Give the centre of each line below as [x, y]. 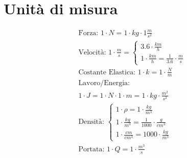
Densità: [91, 122]
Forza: [88, 33]
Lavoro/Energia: [104, 83]
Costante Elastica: [107, 72]
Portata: [91, 149]
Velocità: [92, 52]
